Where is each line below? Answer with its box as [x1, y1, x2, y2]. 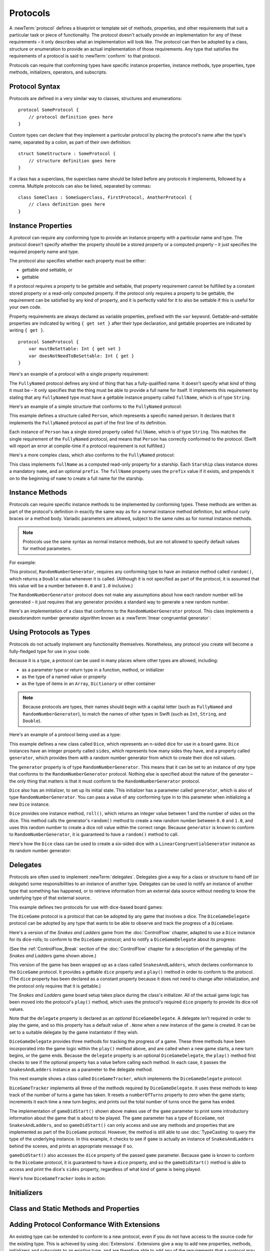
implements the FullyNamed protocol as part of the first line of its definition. [9, 419, 167, 425]
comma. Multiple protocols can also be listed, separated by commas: [9, 183, 151, 189]
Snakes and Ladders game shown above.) [9, 952, 97, 958]
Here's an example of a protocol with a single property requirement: [9, 371, 149, 377]
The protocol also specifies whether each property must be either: [9, 258, 146, 264]
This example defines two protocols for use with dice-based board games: [9, 904, 163, 910]
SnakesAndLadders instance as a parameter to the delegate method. [9, 1066, 153, 1072]
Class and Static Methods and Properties [9, 1204, 139, 1213]
